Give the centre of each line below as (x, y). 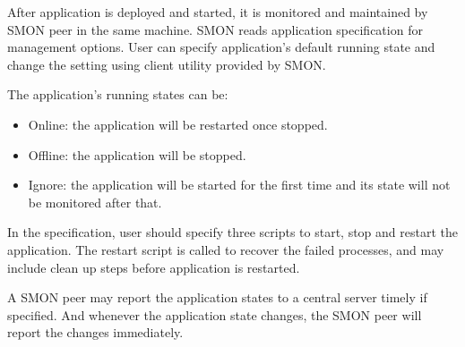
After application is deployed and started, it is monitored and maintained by (218, 12)
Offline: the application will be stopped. (137, 154)
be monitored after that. (95, 202)
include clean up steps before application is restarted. (154, 267)
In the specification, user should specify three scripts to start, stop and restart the (232, 232)
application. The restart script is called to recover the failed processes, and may (226, 249)
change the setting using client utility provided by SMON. (167, 64)
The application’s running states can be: (118, 94)
